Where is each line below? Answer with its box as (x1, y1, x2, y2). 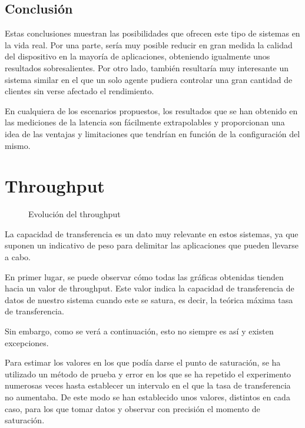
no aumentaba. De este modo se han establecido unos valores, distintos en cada (5, 390, 290, 403)
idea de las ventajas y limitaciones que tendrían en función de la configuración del (5, 127, 300, 140)
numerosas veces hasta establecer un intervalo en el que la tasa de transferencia (5, 379, 291, 391)
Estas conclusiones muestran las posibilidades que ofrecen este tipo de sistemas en (5, 27, 300, 39)
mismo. (5, 139, 31, 151)
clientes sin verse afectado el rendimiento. (5, 85, 154, 97)
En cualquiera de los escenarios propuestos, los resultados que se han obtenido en (5, 104, 298, 117)
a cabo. (5, 251, 31, 263)
